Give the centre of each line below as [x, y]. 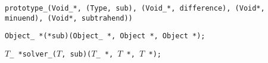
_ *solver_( [33, 54]
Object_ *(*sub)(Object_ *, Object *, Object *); [105, 36]
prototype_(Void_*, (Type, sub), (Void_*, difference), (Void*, [135, 8]
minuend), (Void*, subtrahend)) [69, 18]
